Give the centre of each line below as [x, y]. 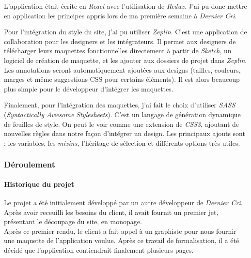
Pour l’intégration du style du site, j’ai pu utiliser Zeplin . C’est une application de [125, 32]
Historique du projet [39, 184]
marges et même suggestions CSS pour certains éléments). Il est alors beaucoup [122, 79]
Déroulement [30, 164]
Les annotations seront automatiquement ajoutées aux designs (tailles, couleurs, [122, 69]
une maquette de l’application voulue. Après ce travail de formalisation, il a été [122, 240]
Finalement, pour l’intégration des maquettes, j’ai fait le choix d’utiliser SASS [120, 105]
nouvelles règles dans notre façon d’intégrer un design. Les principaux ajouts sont [125, 133]
